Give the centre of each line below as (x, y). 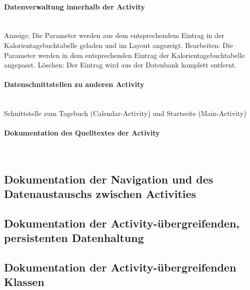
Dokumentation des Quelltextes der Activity (82, 133)
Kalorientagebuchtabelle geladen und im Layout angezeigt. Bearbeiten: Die (119, 45)
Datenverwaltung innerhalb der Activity (75, 6)
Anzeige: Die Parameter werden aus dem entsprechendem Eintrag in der (114, 35)
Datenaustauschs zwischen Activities (100, 193)
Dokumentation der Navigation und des (109, 179)
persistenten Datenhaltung (74, 238)
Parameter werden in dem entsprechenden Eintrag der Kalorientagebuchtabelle (125, 55)
